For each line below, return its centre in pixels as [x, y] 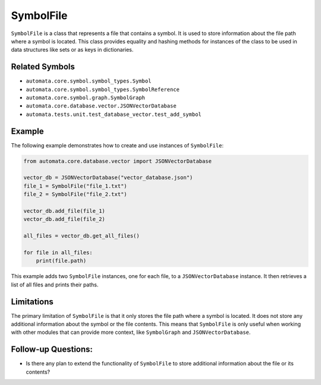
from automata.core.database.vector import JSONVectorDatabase [118, 161]
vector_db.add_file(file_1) [64, 211]
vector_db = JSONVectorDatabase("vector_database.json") [108, 178]
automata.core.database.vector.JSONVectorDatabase [101, 106]
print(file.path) [61, 261]
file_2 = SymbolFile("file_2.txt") [75, 194]
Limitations [32, 302]
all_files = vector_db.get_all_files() [81, 236]
